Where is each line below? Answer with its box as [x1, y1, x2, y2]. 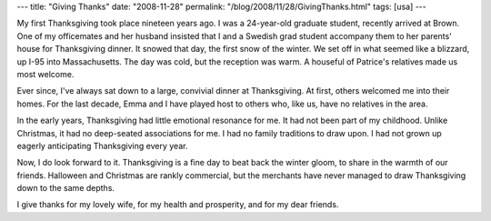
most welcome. [16, 68, 75, 79]
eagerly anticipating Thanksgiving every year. [16, 140, 188, 151]
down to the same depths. [16, 183, 115, 194]
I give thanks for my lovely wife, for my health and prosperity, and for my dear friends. [16, 199, 339, 210]
